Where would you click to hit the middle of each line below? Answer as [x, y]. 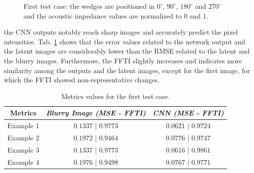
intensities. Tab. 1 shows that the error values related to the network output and [125, 41]
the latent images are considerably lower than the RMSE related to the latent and [127, 51]
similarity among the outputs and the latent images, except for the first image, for [127, 70]
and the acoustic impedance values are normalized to [103, 15]
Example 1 [23, 125]
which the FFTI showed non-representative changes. [82, 80]
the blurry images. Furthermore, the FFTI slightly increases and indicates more [123, 60]
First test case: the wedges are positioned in [89, 6]
